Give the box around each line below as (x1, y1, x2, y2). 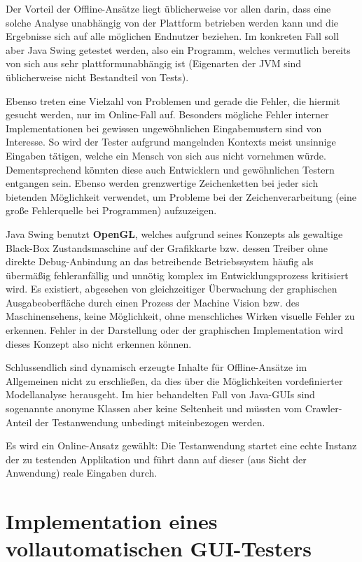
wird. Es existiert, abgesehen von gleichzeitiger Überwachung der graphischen (6, 281, 337, 296)
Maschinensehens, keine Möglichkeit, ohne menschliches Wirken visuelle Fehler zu (6, 309, 355, 323)
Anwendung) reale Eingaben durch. (6, 465, 158, 480)
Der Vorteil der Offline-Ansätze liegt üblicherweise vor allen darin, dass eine (6, 1, 331, 15)
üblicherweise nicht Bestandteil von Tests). (6, 69, 189, 84)
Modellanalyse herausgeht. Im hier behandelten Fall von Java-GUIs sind (6, 387, 315, 402)
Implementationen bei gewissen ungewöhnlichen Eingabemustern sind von (6, 120, 322, 135)
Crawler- (305, 401, 342, 416)
